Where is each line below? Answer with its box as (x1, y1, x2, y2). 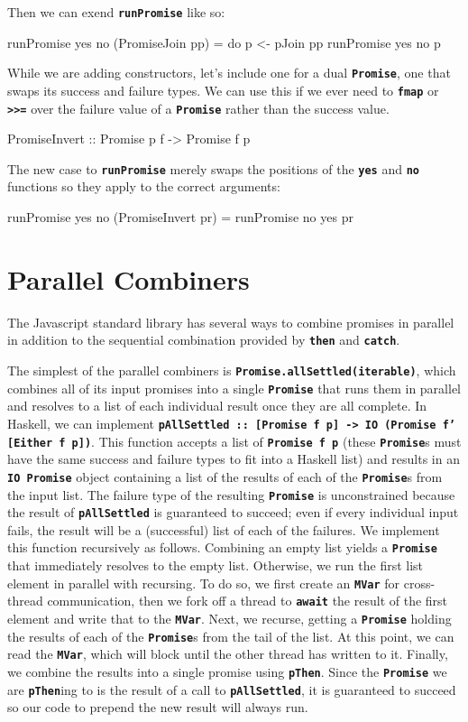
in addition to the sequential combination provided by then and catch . (7, 330, 400, 349)
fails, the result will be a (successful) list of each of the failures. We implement (7, 520, 440, 539)
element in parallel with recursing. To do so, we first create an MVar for (7, 573, 400, 592)
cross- (403, 573, 436, 592)
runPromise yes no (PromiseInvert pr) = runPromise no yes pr (7, 208, 353, 227)
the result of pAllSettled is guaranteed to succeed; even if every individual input (7, 503, 459, 522)
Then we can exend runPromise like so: (7, 3, 225, 21)
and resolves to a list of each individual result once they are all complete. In (7, 396, 427, 415)
